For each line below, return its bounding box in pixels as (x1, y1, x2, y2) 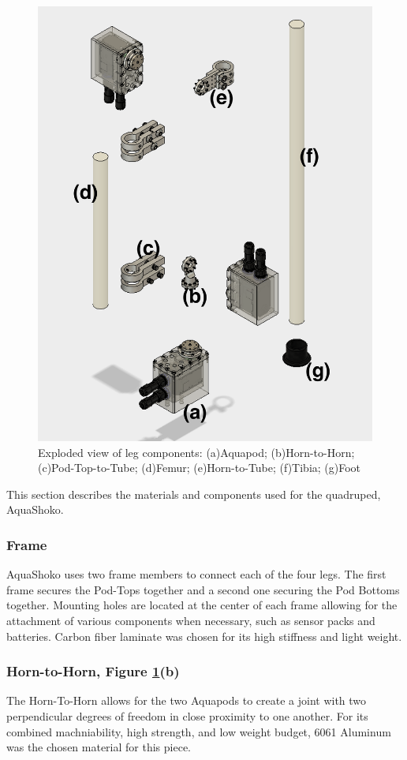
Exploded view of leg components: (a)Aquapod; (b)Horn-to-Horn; (38, 444, 355, 460)
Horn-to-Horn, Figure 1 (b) (6, 661, 180, 681)
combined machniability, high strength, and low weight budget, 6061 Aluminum (6, 723, 391, 739)
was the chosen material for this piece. (6, 739, 191, 755)
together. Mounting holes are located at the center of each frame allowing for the (6, 597, 398, 613)
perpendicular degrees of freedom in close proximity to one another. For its (6, 707, 368, 724)
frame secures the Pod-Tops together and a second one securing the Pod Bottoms (6, 581, 400, 597)
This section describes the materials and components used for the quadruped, (6, 485, 381, 502)
